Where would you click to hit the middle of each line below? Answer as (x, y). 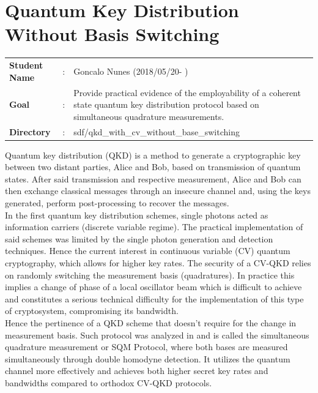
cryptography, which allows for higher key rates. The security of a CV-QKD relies (158, 262)
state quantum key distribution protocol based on (166, 104)
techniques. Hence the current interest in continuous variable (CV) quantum (148, 251)
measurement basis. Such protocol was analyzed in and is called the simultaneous (157, 335)
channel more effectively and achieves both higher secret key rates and (137, 371)
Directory (30, 131)
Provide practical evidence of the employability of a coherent (187, 92)
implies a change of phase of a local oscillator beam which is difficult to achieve (153, 287)
